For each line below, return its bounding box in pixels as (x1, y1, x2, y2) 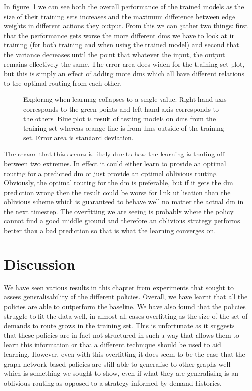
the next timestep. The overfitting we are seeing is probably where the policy (4, 206, 234, 216)
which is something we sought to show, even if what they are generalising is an (4, 368, 238, 378)
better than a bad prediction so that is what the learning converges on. (4, 225, 216, 235)
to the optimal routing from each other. (4, 78, 122, 88)
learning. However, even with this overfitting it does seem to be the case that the (4, 349, 245, 359)
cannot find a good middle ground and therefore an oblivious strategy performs (4, 215, 240, 226)
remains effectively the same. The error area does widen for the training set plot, (4, 59, 245, 69)
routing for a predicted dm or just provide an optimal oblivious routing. (4, 168, 218, 178)
